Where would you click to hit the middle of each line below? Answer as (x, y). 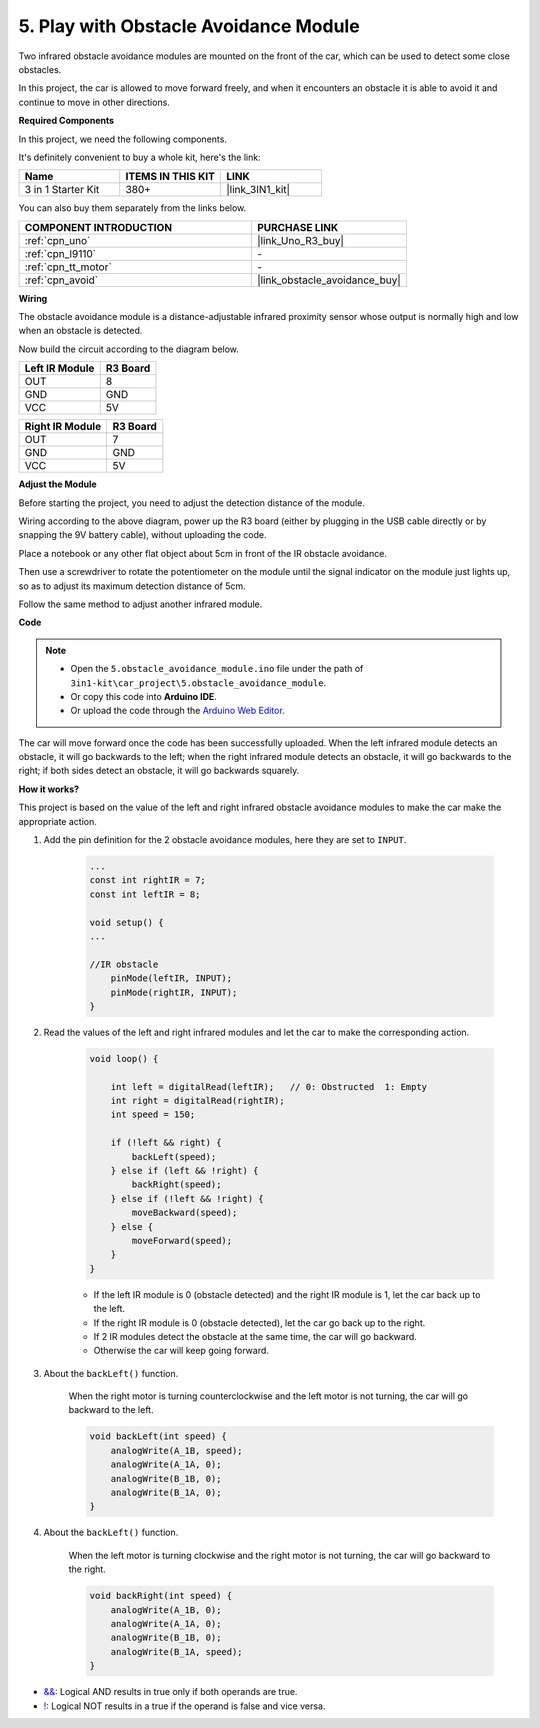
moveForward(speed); (182, 1240)
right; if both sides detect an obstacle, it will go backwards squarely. (159, 771)
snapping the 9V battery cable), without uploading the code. (142, 535)
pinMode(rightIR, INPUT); (174, 992)
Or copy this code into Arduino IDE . (143, 696)
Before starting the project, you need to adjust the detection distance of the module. (191, 502)
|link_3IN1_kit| (258, 190)
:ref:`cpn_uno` (57, 240)
